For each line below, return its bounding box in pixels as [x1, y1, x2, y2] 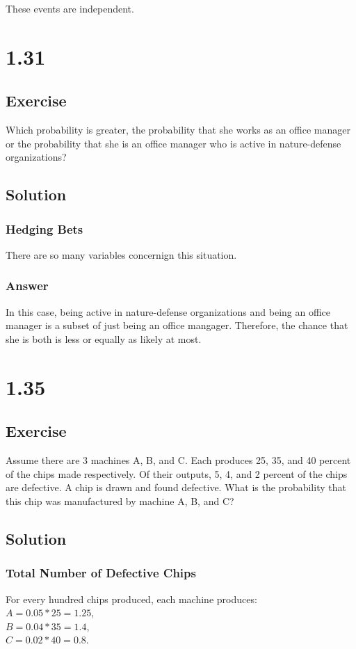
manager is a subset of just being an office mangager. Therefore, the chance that [6, 318, 348, 332]
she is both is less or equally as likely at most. [6, 331, 202, 346]
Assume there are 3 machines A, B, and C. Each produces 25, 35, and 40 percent [6, 453, 351, 467]
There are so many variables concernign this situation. [6, 247, 237, 262]
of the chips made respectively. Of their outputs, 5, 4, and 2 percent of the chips [6, 466, 348, 481]
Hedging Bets [6, 220, 83, 237]
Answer [6, 277, 49, 294]
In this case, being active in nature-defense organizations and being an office [6, 304, 331, 319]
